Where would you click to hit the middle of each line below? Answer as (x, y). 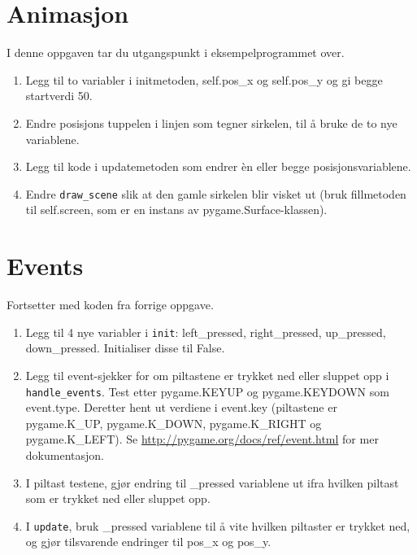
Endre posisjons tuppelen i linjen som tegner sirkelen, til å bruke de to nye (211, 122)
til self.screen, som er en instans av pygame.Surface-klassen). (176, 210)
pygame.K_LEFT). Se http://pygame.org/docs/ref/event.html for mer (202, 439)
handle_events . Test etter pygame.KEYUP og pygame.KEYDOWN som (207, 391)
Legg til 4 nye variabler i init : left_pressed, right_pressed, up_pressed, (206, 332)
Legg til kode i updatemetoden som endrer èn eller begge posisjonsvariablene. (218, 166)
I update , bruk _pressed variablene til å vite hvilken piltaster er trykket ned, (218, 525)
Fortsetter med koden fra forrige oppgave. (110, 305)
